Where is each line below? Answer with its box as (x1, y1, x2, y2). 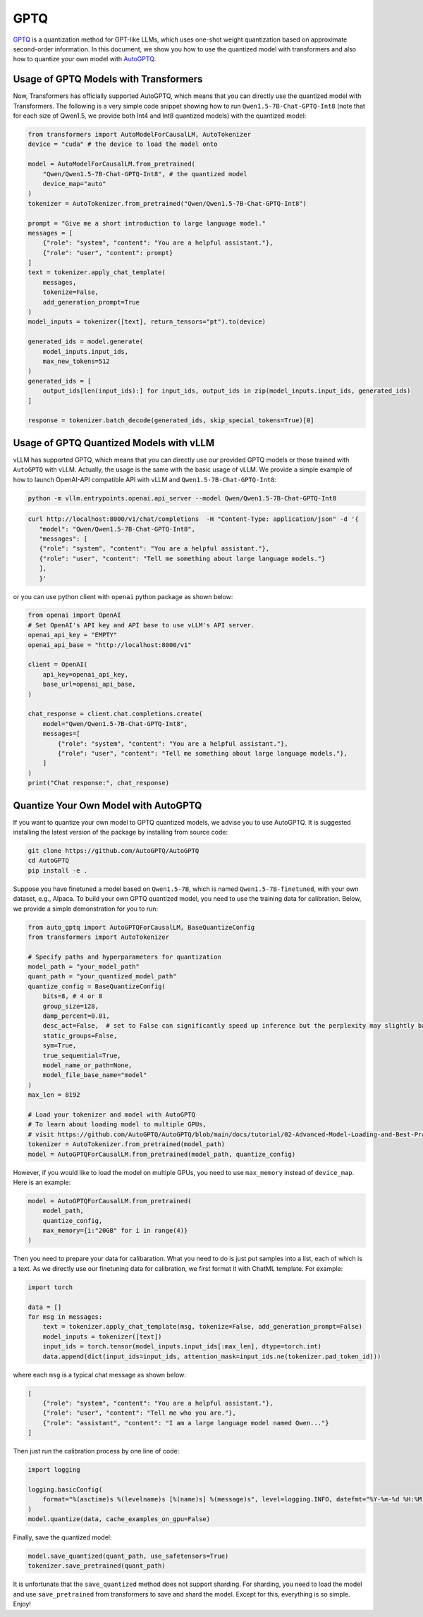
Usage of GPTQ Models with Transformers (13, 73, 203, 85)
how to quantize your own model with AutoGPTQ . (13, 55, 157, 63)
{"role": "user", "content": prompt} (42, 249, 173, 257)
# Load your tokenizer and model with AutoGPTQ (27, 1110, 195, 1119)
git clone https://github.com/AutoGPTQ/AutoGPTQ (27, 847, 200, 854)
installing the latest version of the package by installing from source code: (13, 828, 228, 837)
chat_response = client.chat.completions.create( (27, 710, 203, 718)
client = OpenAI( (27, 660, 88, 669)
